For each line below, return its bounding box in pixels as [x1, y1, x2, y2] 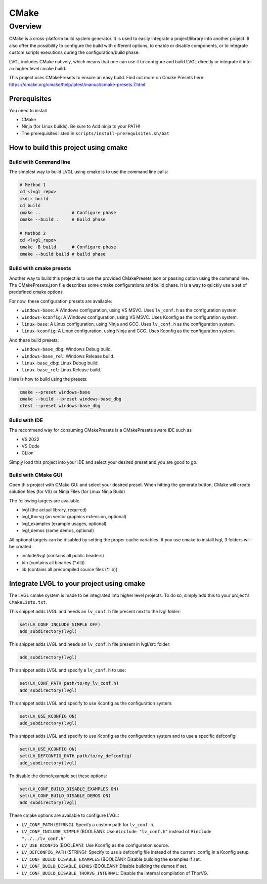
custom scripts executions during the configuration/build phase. [9, 49, 140, 55]
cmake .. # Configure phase [19, 210, 116, 215]
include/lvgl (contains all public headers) [21, 553, 104, 559]
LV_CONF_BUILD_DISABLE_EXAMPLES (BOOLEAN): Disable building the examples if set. [21, 856, 201, 862]
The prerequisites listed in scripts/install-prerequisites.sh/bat [21, 130, 170, 136]
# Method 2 [19, 230, 46, 236]
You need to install [9, 107, 47, 113]
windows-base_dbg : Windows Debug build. [21, 346, 112, 352]
